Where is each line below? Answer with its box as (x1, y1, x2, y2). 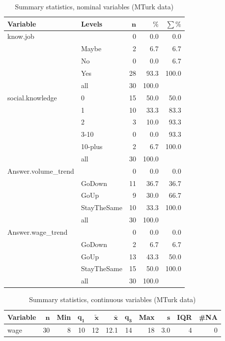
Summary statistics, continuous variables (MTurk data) (29, 294, 196, 305)
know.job (7, 31, 34, 41)
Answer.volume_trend (7, 165, 74, 176)
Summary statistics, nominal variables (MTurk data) (15, 1, 174, 11)
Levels (81, 18, 103, 29)
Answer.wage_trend (7, 226, 68, 237)
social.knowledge (7, 92, 57, 102)
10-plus (81, 141, 103, 152)
